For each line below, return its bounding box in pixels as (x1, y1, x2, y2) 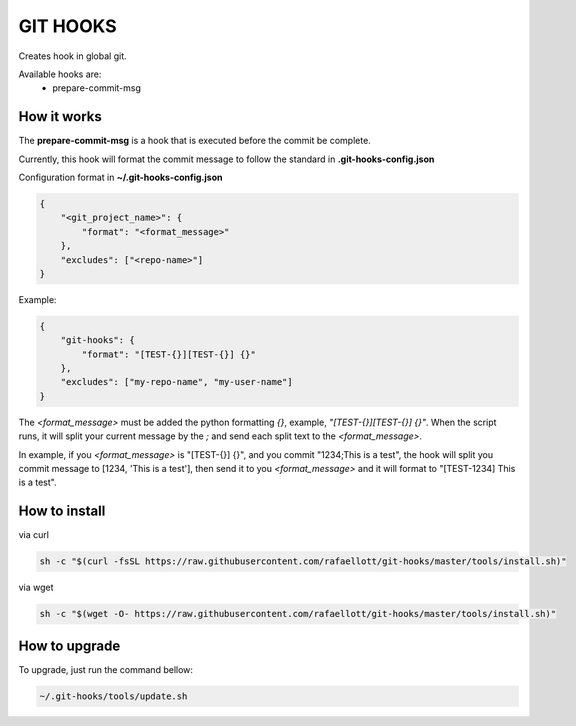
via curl (18, 529, 50, 541)
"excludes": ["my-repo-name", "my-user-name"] (60, 376, 294, 388)
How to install (18, 503, 106, 520)
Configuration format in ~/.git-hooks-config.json (18, 171, 223, 184)
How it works (18, 108, 102, 125)
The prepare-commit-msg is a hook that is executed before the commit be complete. (18, 135, 372, 147)
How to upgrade (18, 637, 121, 654)
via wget (18, 581, 54, 594)
